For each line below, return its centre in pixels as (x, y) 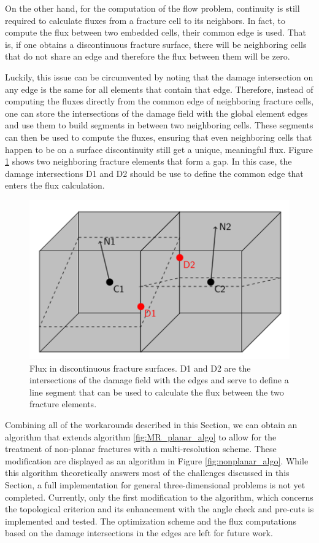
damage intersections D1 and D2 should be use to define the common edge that (154, 173)
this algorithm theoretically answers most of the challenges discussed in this (147, 473)
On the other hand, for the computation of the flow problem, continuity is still (152, 8)
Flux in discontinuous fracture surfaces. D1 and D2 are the (140, 368)
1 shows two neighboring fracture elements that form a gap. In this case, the (148, 161)
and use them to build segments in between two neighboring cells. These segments (159, 125)
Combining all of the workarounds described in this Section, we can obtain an (151, 425)
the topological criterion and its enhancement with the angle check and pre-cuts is (159, 509)
